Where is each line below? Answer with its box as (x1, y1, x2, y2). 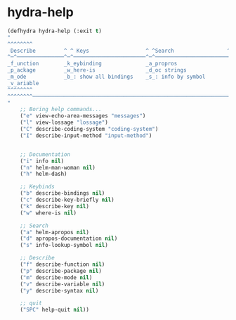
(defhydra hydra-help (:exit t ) (7, 27, 102, 34)
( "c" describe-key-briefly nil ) (20, 196, 114, 204)
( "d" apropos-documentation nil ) (20, 235, 118, 243)
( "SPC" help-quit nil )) (20, 307, 90, 314)
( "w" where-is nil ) (20, 209, 77, 217)
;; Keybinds (20, 184, 55, 191)
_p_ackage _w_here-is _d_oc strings (7, 67, 188, 74)
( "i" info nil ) (20, 158, 65, 165)
